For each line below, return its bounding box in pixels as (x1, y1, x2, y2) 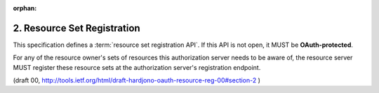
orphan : (13, 4, 37, 12)
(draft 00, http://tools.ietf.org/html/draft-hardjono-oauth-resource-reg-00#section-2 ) (13, 76, 261, 85)
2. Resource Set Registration (13, 22, 140, 34)
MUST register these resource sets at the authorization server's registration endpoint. (13, 63, 261, 71)
